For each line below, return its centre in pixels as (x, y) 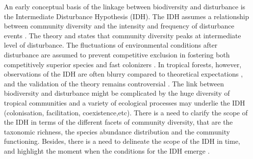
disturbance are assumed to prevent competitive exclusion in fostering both (117, 54)
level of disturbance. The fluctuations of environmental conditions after (111, 45)
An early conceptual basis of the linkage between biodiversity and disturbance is (125, 6)
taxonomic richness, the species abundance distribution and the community (117, 131)
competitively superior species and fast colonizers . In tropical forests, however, (123, 64)
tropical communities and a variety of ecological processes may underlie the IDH (125, 102)
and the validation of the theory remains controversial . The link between (114, 83)
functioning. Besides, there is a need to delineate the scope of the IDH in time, (122, 141)
